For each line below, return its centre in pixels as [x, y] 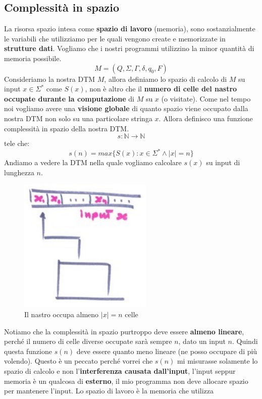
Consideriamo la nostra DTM [50, 79]
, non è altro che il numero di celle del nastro [161, 89]
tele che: [17, 143]
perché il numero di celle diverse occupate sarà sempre [88, 341]
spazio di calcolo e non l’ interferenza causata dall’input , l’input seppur [120, 370]
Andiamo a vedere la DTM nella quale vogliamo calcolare [93, 162]
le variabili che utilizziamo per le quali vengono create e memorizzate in [115, 38]
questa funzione [28, 351]
